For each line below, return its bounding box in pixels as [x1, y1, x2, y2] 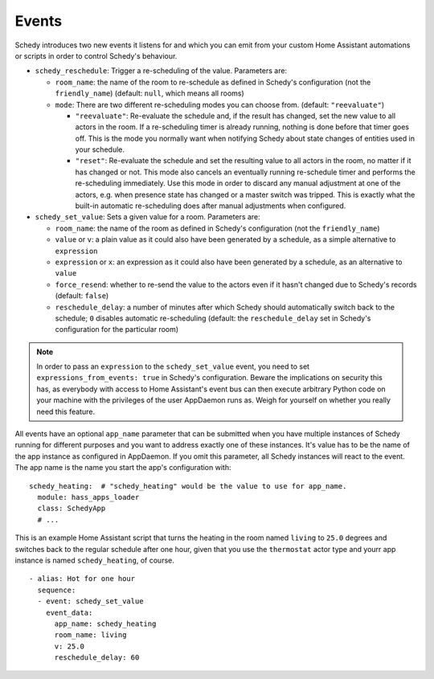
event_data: [45, 607, 93, 617]
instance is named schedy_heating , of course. [14, 555, 174, 565]
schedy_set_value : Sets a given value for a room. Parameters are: [35, 212, 260, 222]
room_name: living [54, 631, 127, 640]
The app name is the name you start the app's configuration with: [14, 463, 231, 472]
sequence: [37, 585, 76, 595]
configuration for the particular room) [55, 325, 179, 334]
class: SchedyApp [37, 504, 106, 513]
